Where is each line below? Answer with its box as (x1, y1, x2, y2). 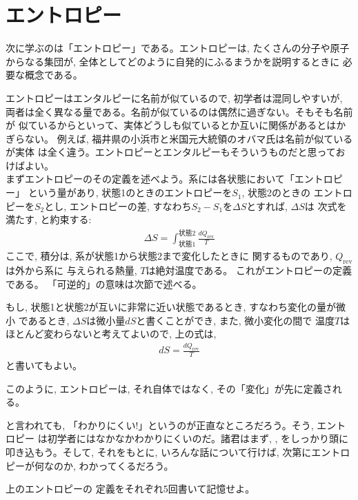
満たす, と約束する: (6, 212, 92, 227)
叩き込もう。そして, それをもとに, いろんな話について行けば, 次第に (6, 445, 312, 459)
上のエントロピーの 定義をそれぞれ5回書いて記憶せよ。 (6, 481, 255, 496)
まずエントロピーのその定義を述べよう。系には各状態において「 (6, 171, 295, 186)
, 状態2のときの (241, 185, 311, 200)
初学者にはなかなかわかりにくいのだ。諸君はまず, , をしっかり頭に (47, 431, 349, 446)
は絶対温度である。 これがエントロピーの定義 (146, 262, 352, 277)
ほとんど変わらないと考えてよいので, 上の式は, (6, 326, 217, 341)
